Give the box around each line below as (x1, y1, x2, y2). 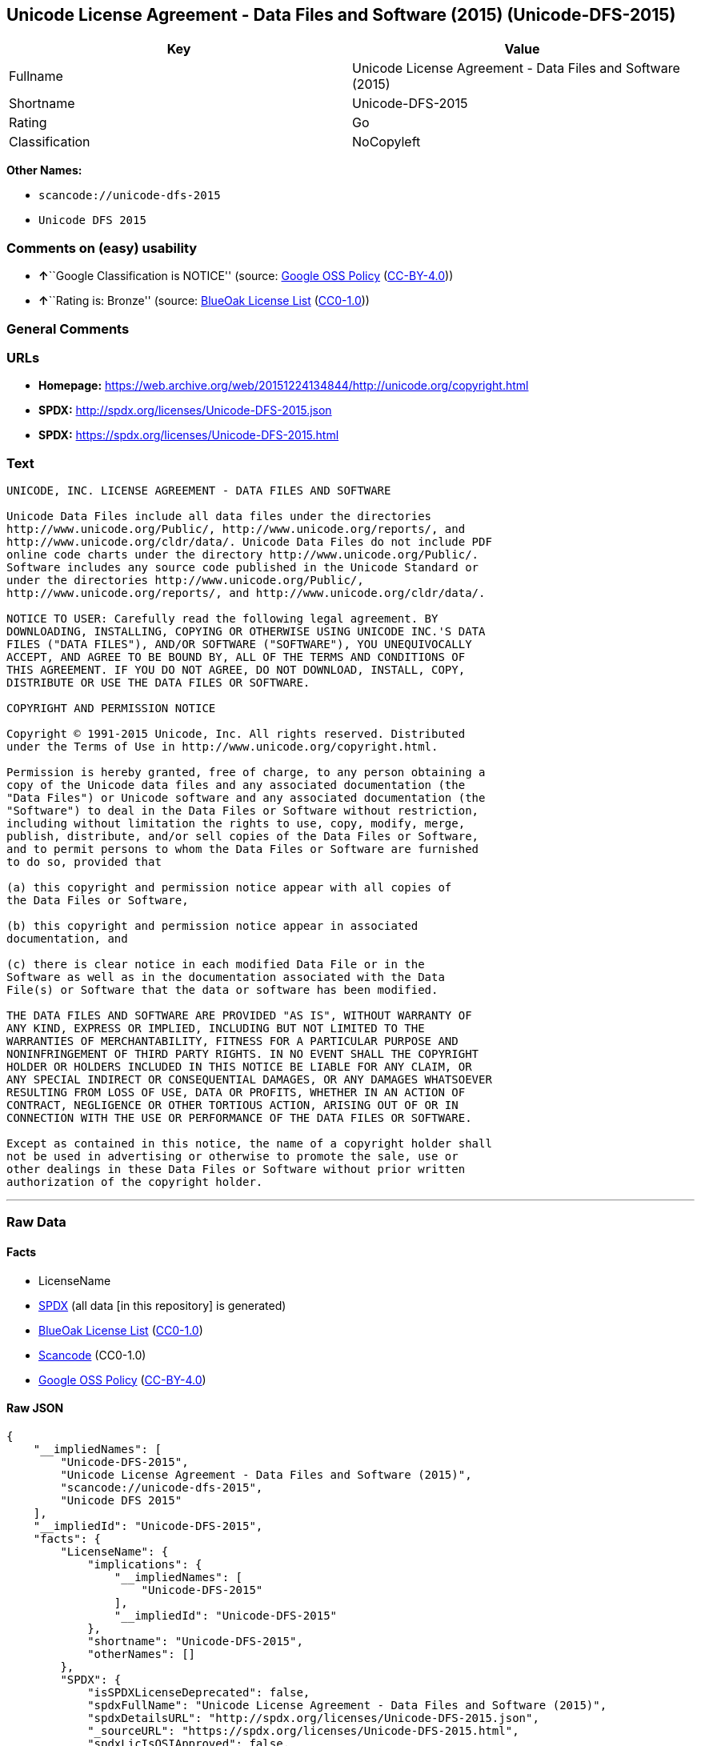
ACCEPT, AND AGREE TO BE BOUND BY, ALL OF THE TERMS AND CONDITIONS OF (6, 651, 466, 664)
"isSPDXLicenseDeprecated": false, (87, 1685, 310, 1699)
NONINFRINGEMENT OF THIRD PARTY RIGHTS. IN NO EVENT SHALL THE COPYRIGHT (6, 1047, 479, 1061)
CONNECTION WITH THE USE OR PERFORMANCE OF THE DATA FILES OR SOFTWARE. (6, 1111, 472, 1125)
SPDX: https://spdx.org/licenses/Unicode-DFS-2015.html (38, 428, 339, 443)
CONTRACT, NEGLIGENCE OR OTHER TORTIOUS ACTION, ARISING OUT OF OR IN (6, 1099, 459, 1112)
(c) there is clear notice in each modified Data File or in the (6, 958, 425, 971)
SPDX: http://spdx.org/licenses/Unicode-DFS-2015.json (38, 403, 332, 418)
